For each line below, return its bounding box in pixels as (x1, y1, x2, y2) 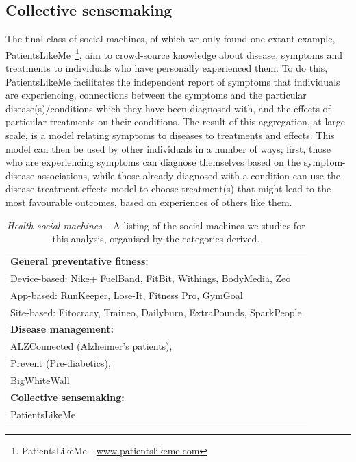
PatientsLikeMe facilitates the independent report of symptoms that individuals (5, 74, 340, 88)
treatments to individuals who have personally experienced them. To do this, (5, 61, 328, 75)
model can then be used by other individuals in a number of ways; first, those (5, 141, 331, 155)
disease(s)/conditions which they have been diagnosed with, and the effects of (5, 101, 331, 115)
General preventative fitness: (10, 254, 149, 268)
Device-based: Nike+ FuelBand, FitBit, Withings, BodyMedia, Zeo (10, 270, 291, 285)
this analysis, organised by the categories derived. (52, 231, 260, 246)
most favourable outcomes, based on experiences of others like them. (5, 194, 292, 209)
